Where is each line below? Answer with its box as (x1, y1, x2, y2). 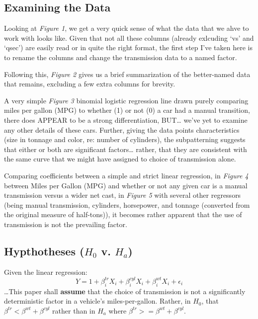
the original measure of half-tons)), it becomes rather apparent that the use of (4, 209, 242, 220)
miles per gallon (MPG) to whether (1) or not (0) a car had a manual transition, (4, 105, 250, 115)
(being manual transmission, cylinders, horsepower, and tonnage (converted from (4, 199, 250, 210)
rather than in (52, 305, 95, 316)
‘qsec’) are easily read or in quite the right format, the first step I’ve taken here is (4, 42, 253, 53)
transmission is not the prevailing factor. (4, 219, 127, 229)
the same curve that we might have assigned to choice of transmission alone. (4, 154, 236, 164)
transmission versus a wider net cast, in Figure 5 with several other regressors (4, 190, 241, 200)
